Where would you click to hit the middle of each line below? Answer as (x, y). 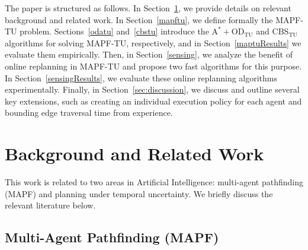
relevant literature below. (50, 205)
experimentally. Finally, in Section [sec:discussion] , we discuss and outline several (152, 89)
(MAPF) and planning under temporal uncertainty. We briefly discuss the (139, 193)
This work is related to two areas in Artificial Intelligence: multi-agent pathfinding (154, 182)
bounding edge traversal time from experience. (89, 113)
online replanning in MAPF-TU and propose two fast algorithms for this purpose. (153, 66)
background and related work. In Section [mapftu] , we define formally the (139, 19)
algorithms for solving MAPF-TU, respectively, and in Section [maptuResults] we (153, 42)
